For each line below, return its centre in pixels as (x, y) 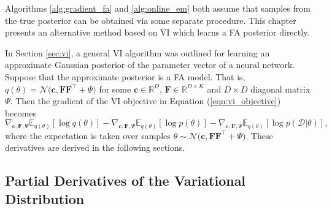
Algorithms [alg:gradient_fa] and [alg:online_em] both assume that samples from (158, 8)
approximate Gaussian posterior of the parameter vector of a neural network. (150, 65)
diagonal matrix (280, 89)
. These (259, 135)
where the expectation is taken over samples (88, 135)
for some (115, 89)
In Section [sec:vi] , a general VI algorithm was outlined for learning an (137, 52)
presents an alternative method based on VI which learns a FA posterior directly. (157, 32)
